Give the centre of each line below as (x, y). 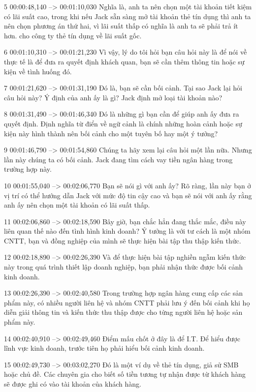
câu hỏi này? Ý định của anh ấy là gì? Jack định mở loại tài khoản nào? (113, 97)
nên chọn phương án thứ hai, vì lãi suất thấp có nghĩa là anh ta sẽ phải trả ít (121, 26)
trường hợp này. (28, 169)
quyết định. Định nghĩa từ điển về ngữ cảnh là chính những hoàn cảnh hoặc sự (123, 123)
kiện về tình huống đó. (38, 71)
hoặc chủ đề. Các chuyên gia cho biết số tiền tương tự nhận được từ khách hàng (125, 374)
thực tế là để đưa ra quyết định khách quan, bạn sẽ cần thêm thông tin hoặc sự (124, 61)
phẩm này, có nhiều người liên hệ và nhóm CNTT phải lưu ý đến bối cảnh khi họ (127, 302)
